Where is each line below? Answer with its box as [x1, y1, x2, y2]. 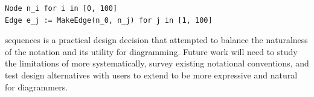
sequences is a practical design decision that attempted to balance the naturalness [5, 34, 308, 46]
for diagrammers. [5, 80, 68, 93]
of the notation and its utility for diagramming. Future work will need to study [5, 45, 298, 57]
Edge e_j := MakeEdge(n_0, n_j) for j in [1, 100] [5, 16, 213, 25]
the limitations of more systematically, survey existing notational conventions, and [5, 57, 309, 69]
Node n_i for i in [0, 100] [5, 4, 118, 13]
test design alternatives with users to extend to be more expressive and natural [5, 68, 298, 81]
